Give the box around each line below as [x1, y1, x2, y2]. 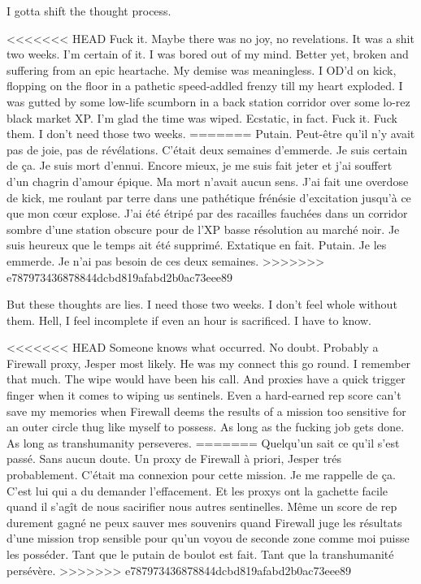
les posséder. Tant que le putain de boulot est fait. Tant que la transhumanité [7, 546, 394, 562]
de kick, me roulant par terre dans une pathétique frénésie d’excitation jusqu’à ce [7, 188, 411, 205]
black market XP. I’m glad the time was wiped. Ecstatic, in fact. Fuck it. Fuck [7, 109, 397, 126]
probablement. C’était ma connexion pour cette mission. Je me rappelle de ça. [7, 466, 396, 483]
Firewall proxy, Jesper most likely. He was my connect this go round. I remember [7, 354, 411, 371]
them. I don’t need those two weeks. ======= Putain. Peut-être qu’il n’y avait [7, 125, 415, 142]
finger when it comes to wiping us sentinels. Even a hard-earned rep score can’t [7, 387, 401, 404]
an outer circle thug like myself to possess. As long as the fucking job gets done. [7, 418, 405, 435]
